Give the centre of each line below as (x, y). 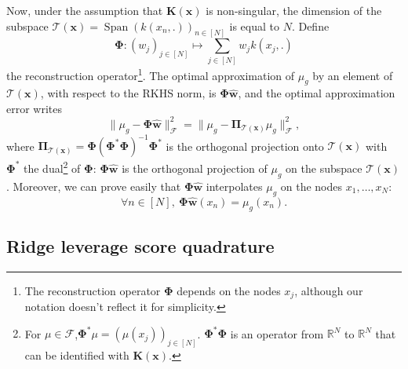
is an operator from (277, 333)
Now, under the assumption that (85, 10)
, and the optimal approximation (317, 93)
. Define (310, 26)
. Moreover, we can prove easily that (94, 186)
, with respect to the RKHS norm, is (128, 93)
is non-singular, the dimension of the (294, 10)
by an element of (353, 75)
